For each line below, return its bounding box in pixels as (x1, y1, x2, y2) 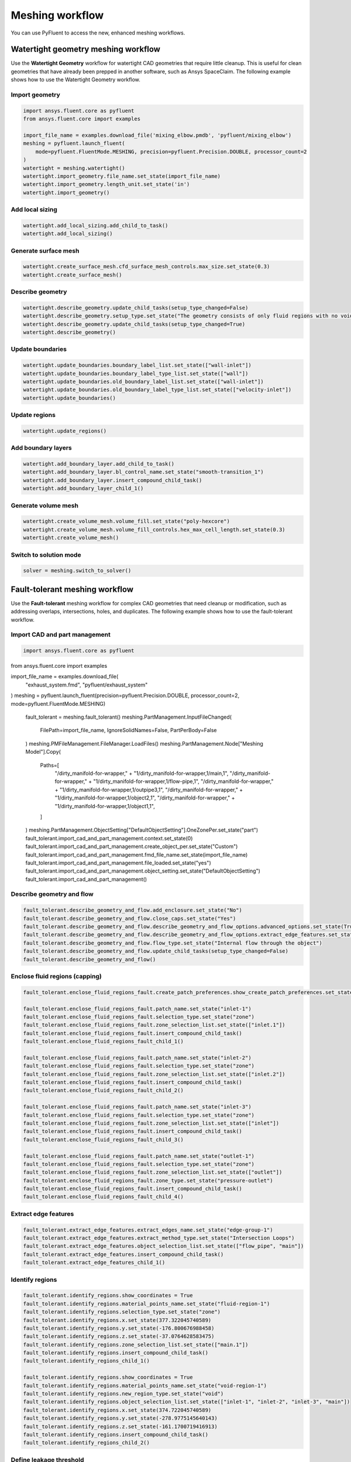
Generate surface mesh (11, 246, 80, 254)
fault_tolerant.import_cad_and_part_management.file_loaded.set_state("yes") (25, 859, 212, 866)
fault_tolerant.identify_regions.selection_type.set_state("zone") (23, 1309, 221, 1315)
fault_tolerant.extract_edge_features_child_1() (23, 1259, 166, 1266)
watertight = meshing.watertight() (23, 164, 125, 171)
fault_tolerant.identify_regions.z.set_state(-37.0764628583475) (23, 1333, 215, 1340)
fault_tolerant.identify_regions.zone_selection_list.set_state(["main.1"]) (23, 1341, 249, 1348)
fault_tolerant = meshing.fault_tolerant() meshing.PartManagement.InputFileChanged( (25, 713, 232, 720)
